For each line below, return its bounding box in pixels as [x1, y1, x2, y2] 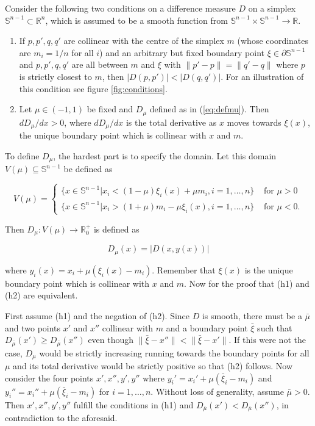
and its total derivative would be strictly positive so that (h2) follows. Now [13, 359, 293, 372]
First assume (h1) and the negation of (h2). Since [5, 309, 190, 322]
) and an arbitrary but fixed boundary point [99, 46, 265, 59]
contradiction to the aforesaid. [5, 411, 118, 424]
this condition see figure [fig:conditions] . [19, 82, 168, 95]
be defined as [63, 162, 113, 175]
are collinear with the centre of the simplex [63, 34, 224, 47]
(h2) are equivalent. [5, 289, 78, 301]
